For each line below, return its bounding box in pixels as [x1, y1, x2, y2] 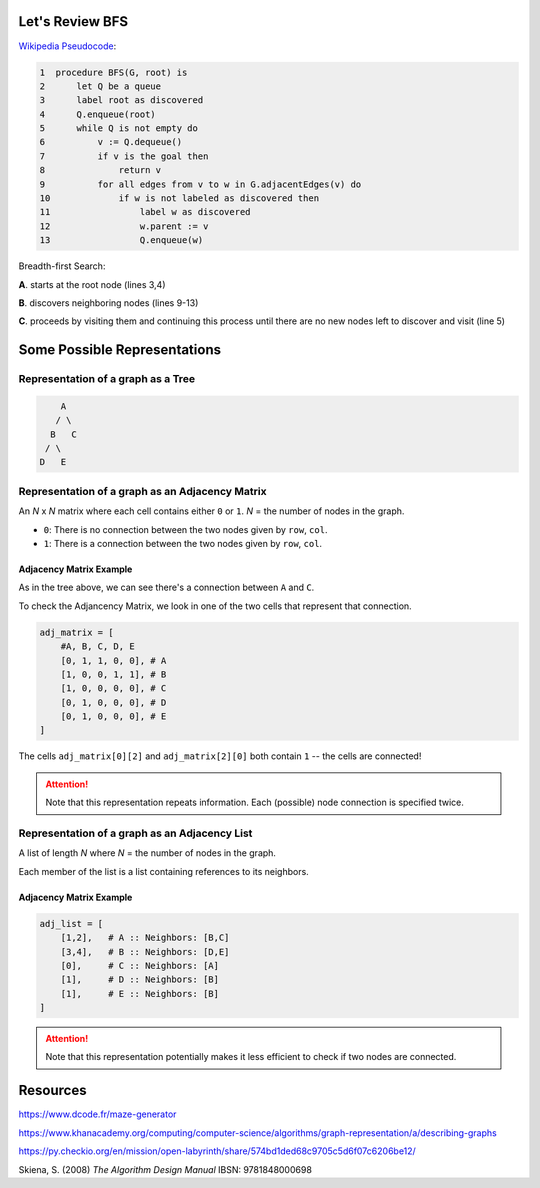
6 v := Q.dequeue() [39, 136, 183, 148]
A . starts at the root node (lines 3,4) [18, 278, 166, 290]
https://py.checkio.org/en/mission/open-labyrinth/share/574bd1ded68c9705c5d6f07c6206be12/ [18, 1145, 417, 1157]
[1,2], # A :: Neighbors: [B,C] [60, 932, 230, 944]
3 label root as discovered [39, 95, 204, 106]
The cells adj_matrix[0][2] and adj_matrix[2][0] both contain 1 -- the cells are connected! [18, 750, 422, 762]
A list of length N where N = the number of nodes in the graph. [18, 847, 277, 859]
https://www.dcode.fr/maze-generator [18, 1108, 177, 1120]
